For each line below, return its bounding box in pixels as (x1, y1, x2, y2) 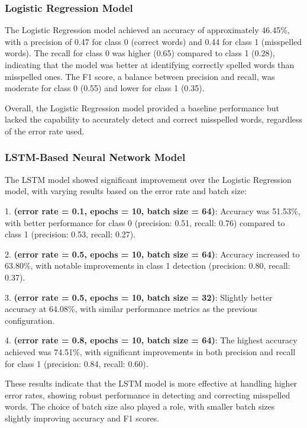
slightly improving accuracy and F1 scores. (5, 411, 160, 424)
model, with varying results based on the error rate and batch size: (5, 185, 247, 197)
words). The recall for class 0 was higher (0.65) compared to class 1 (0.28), (5, 47, 275, 59)
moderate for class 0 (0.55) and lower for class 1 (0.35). (5, 82, 205, 94)
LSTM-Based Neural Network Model (5, 150, 186, 165)
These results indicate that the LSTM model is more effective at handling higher (5, 377, 298, 390)
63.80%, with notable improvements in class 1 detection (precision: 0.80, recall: (5, 259, 290, 272)
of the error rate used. (5, 124, 85, 137)
